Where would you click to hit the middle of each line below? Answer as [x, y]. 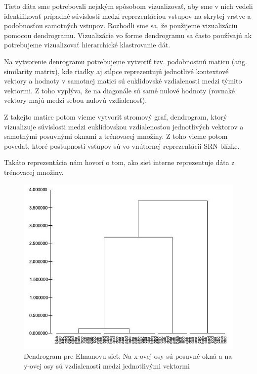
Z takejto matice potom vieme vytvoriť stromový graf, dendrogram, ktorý [116, 116]
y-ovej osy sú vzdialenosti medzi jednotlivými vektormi [107, 365]
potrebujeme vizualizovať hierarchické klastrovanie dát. [87, 45]
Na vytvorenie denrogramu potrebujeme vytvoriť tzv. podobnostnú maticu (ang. [126, 61]
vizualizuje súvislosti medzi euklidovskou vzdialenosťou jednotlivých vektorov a [124, 126]
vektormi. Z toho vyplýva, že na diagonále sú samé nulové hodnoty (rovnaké [119, 90]
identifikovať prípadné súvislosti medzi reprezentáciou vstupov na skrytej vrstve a [128, 16]
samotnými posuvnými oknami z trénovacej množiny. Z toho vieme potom [116, 136]
